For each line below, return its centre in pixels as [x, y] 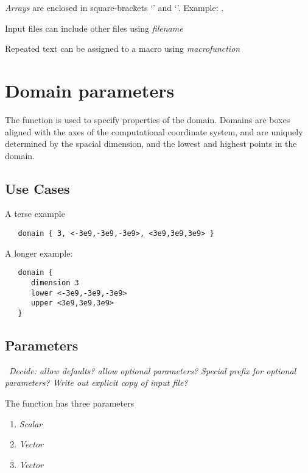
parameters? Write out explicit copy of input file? [96, 382]
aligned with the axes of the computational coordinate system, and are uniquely [154, 131]
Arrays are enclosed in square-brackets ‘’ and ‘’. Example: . [114, 7]
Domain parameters [90, 90]
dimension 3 [55, 283]
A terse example [35, 214]
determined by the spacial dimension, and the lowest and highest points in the [151, 144]
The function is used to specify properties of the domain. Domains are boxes [148, 119]
